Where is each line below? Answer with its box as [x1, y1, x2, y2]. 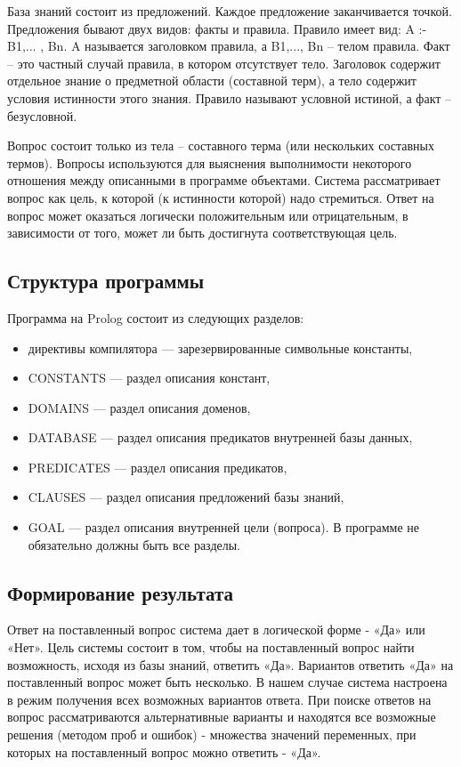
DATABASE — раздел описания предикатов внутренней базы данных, [28, 428, 413, 447]
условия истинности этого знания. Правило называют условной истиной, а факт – [7, 88, 452, 107]
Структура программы [7, 267, 205, 295]
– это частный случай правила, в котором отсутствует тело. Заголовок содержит [7, 53, 441, 72]
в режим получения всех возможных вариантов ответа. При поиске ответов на [7, 690, 432, 708]
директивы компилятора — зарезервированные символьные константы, [28, 338, 413, 357]
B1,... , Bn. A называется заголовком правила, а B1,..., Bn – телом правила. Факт [7, 36, 450, 55]
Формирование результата [7, 578, 234, 606]
